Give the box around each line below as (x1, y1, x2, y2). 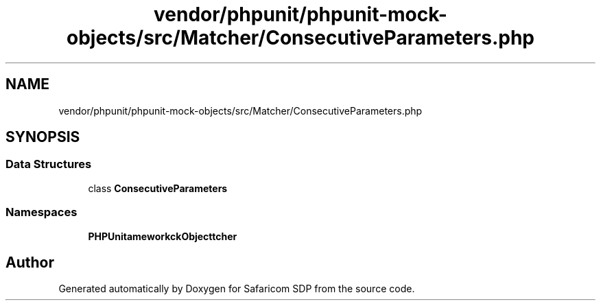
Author (5, 253, 54, 271)
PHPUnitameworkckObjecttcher (88, 230, 237, 242)
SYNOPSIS (5, 128, 80, 146)
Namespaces (5, 205, 78, 220)
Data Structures (5, 157, 92, 172)
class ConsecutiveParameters (88, 182, 228, 194)
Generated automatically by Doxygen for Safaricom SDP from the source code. (58, 283, 415, 295)
